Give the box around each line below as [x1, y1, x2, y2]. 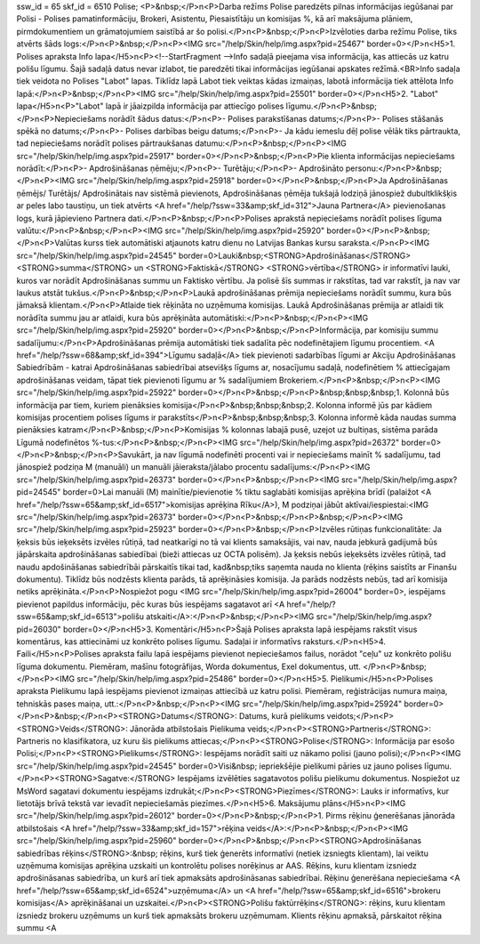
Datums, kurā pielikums [238, 711, 325, 722]
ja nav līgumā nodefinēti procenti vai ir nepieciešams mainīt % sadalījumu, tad [154, 449, 441, 460]
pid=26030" [16, 624, 61, 634]
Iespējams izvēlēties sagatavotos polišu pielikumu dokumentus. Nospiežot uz [177, 773, 460, 784]
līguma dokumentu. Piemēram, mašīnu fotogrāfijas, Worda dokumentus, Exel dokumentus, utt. [16, 661, 362, 672]
